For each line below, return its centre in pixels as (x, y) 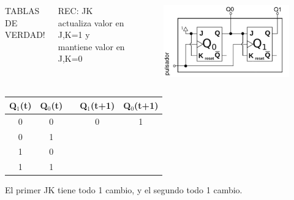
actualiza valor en (91, 22)
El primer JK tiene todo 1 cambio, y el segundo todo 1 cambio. (124, 190)
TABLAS (22, 10)
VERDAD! (25, 35)
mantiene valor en (91, 46)
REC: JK (75, 10)
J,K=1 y (74, 35)
